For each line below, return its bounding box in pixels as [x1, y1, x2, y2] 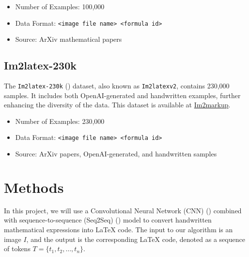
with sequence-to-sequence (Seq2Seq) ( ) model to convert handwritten [4, 215, 212, 225]
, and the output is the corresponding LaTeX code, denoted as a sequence [26, 234, 245, 244]
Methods [4, 177, 64, 197]
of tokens [4, 243, 31, 254]
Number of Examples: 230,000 [15, 116, 105, 126]
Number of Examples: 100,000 [15, 1, 105, 11]
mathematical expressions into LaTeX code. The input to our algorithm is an [4, 224, 233, 235]
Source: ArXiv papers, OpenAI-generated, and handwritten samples [15, 149, 217, 159]
